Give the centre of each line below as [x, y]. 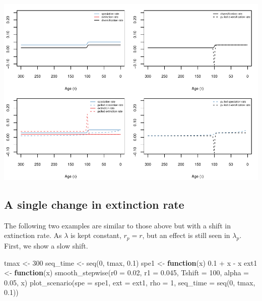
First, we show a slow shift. [46, 246]
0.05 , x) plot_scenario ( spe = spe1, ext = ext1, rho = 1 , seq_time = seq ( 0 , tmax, [130, 282]
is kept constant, [96, 235]
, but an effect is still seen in [186, 235]
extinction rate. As [33, 235]
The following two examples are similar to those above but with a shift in [117, 225]
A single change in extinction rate [94, 204]
